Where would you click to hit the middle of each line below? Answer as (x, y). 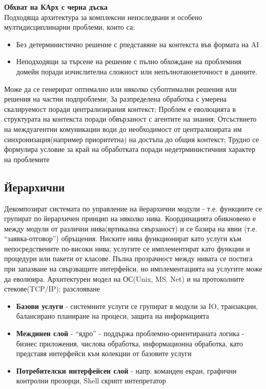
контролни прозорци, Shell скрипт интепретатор (91, 381)
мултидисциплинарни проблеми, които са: (70, 27)
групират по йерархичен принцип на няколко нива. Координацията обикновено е (130, 218)
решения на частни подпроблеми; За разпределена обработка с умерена (116, 99)
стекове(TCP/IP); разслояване (52, 289)
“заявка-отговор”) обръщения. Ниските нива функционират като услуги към (123, 238)
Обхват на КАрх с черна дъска (56, 7)
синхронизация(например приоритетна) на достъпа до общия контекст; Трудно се (131, 139)
